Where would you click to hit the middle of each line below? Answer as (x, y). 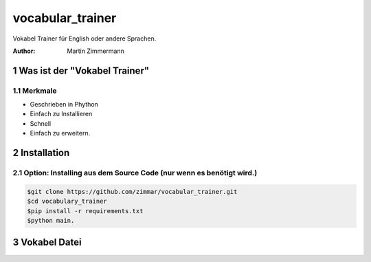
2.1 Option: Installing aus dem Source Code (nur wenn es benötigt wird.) (135, 173)
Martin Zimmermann (96, 51)
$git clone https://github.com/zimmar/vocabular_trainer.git (132, 192)
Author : (24, 51)
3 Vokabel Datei (47, 242)
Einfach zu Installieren (61, 114)
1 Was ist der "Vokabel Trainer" (81, 70)
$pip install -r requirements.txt (85, 211)
